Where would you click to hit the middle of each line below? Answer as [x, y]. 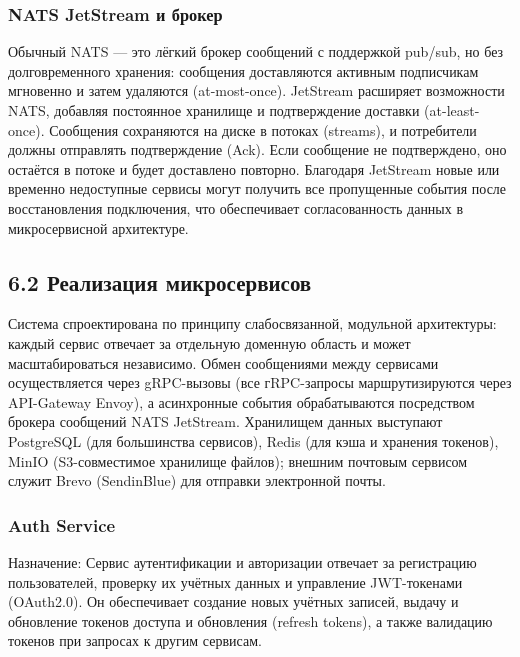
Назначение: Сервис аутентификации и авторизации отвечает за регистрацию [242, 561]
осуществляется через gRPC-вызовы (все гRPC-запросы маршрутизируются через [260, 382]
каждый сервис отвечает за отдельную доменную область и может [209, 342]
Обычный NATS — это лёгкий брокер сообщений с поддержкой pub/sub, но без [256, 51]
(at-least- [452, 110]
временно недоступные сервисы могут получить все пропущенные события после [257, 188]
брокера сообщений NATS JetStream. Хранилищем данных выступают [225, 421]
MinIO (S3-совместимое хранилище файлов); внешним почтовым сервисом [238, 460]
